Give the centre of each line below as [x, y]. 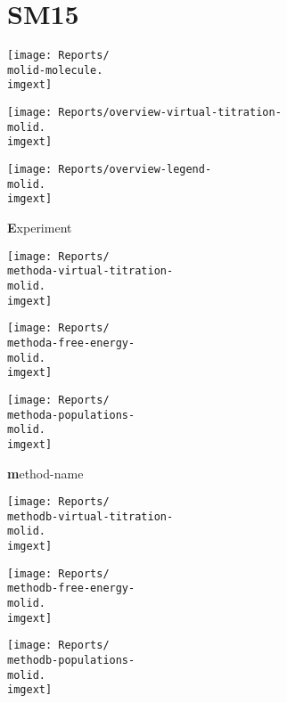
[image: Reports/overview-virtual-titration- [144, 113]
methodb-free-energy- [71, 589]
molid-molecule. [55, 70]
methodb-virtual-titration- [90, 516]
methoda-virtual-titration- [90, 271]
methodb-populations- [71, 660]
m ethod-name [45, 473]
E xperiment [40, 228]
